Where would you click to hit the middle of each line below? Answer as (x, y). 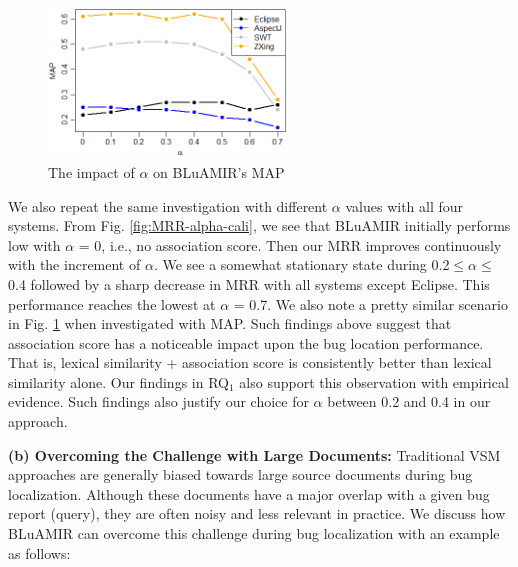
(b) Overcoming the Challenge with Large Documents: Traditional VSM (254, 454)
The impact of (91, 171)
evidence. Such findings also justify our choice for (158, 401)
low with (34, 244)
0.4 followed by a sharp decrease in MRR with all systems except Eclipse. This (249, 283)
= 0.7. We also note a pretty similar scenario (370, 303)
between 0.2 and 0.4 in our (409, 401)
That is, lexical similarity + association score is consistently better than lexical (250, 362)
